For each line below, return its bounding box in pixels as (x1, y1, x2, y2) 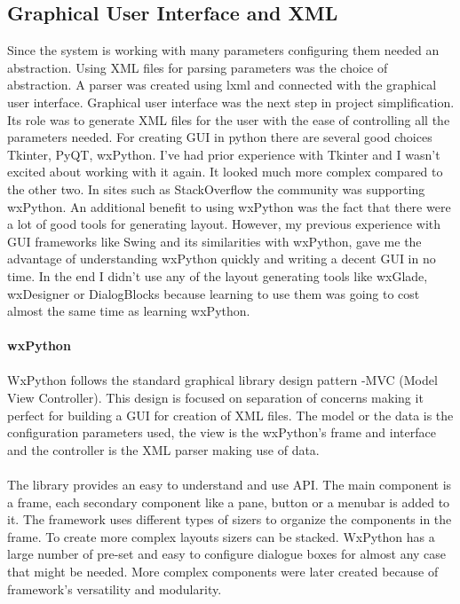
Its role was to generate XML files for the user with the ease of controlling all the (7, 110, 450, 129)
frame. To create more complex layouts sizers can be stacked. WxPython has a (7, 527, 435, 545)
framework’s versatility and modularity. (7, 579, 222, 598)
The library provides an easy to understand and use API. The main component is (7, 475, 452, 494)
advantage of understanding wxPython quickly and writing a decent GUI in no (7, 249, 436, 268)
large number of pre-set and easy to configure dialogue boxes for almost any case (7, 545, 447, 563)
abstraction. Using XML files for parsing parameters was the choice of (7, 58, 388, 76)
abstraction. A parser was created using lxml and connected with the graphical (7, 75, 437, 94)
